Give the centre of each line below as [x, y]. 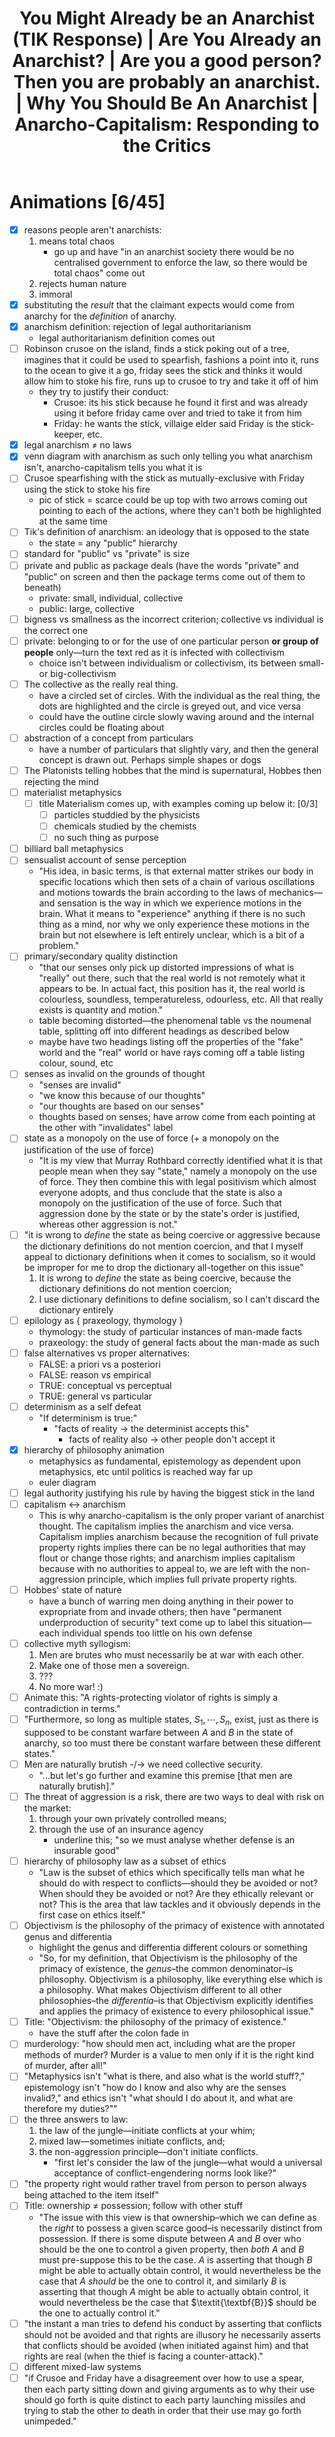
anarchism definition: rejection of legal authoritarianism [137, 327]
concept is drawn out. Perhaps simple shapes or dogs [150, 759]
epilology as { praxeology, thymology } [103, 1320]
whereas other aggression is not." [108, 1224]
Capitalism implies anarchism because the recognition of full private [178, 1536]
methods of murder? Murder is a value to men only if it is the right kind [168, 2055]
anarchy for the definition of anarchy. [100, 316]
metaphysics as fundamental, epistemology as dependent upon [169, 1461]
